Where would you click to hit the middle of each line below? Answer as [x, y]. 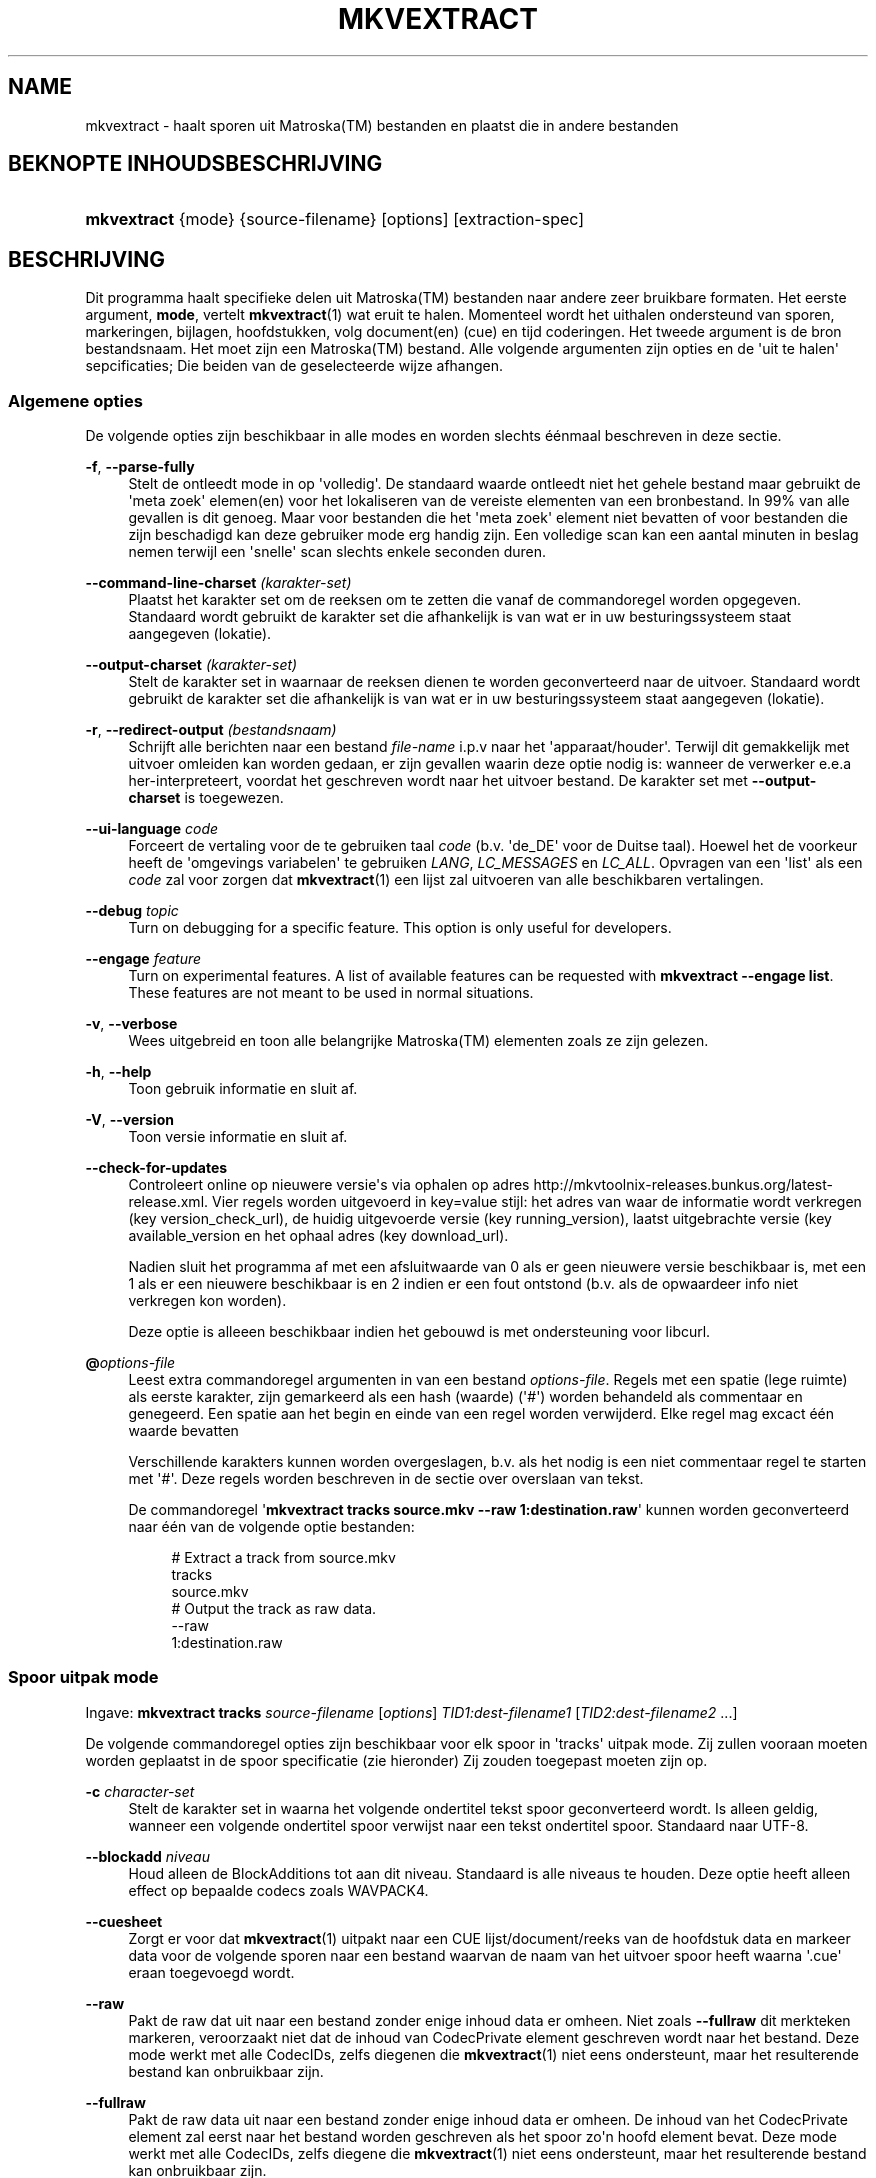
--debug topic [132, 911]
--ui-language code [152, 829]
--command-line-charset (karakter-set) [218, 583]
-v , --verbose [131, 1024]
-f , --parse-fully [140, 467]
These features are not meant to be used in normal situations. [331, 993]
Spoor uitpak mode [83, 1677]
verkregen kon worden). [207, 1301]
